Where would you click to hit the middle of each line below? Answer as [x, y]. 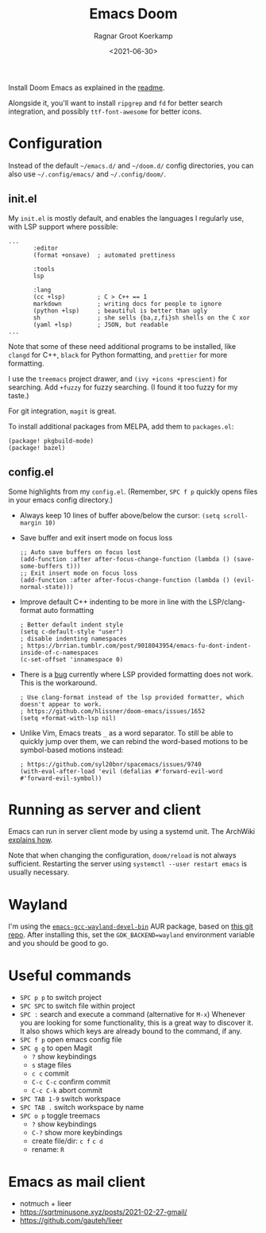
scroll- [236, 516]
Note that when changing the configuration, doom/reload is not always [122, 855]
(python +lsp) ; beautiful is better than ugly [120, 311]
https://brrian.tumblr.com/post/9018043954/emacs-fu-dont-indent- [139, 646]
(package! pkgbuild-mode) [51, 441]
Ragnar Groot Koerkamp [133, 36]
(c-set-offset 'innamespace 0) [71, 659]
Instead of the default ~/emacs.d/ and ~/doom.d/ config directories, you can [131, 165]
